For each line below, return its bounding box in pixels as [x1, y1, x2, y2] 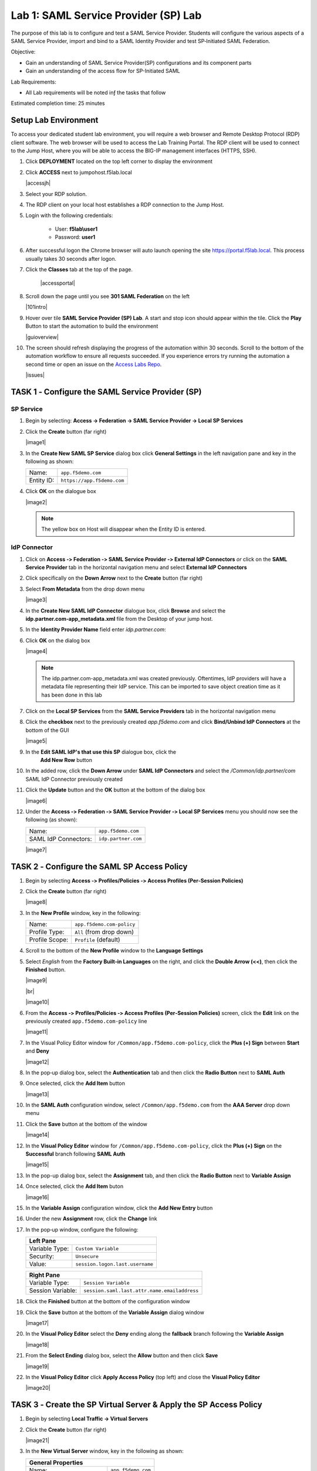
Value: [29, 1260, 47, 1268]
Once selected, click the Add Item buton [25, 1183, 123, 1190]
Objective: [11, 48, 36, 55]
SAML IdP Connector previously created [25, 776, 123, 783]
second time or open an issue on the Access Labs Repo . [25, 361, 162, 368]
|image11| [25, 1029, 48, 1036]
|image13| [25, 1090, 49, 1097]
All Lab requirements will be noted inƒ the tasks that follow [25, 89, 166, 96]
